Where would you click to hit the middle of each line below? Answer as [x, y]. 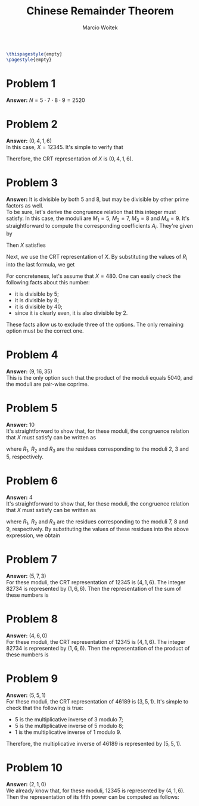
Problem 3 [32, 182]
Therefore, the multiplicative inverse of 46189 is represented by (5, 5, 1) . [94, 744]
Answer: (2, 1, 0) [26, 785]
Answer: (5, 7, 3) [26, 576]
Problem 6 [32, 480]
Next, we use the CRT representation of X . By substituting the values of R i [97, 258]
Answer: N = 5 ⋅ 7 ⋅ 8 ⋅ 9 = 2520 [46, 100]
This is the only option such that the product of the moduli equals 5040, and [99, 377]
